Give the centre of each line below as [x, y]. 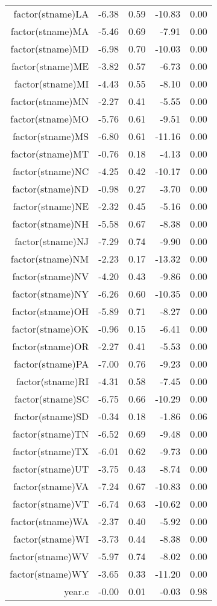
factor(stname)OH [51, 311]
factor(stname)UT [51, 469]
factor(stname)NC [51, 171]
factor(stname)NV [51, 276]
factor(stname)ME [50, 66]
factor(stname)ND [51, 189]
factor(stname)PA [51, 364]
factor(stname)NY [51, 294]
